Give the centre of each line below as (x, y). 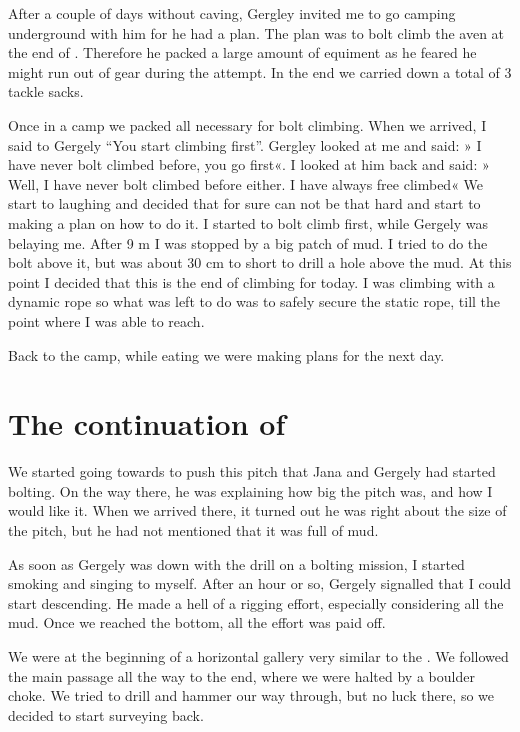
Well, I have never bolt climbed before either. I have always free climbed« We (246, 183)
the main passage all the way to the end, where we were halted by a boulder (241, 675)
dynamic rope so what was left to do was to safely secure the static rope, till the (254, 301)
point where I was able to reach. (106, 320)
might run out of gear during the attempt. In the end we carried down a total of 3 (260, 71)
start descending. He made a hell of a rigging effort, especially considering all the (256, 602)
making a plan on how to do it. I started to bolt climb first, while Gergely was (248, 222)
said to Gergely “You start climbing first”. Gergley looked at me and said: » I (245, 144)
